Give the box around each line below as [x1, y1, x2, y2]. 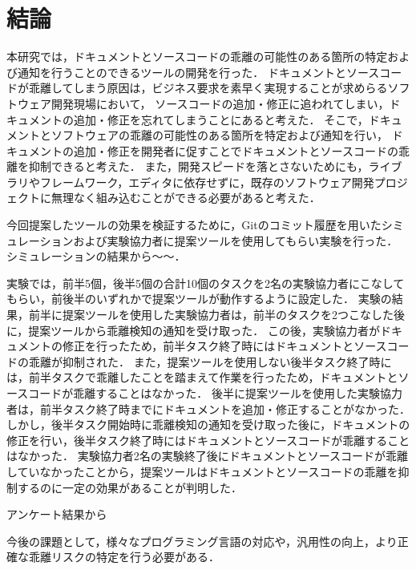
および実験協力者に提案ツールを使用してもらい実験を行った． [73, 232, 398, 249]
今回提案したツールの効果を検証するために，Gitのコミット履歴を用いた [6, 216, 382, 233]
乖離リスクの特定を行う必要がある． [28, 548, 220, 565]
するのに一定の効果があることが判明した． [17, 479, 242, 495]
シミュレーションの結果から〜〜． [6, 248, 186, 265]
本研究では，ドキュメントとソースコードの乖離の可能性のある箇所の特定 [6, 48, 388, 65]
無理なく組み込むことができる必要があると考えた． [50, 189, 321, 206]
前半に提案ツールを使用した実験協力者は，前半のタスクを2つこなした [28, 306, 394, 323]
